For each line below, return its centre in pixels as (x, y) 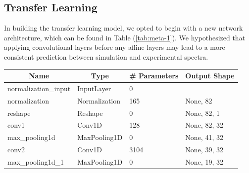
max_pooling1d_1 (36, 161)
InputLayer (94, 88)
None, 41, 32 (204, 137)
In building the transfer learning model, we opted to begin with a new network (124, 28)
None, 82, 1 (202, 113)
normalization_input (39, 88)
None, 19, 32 (204, 161)
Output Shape (210, 76)
